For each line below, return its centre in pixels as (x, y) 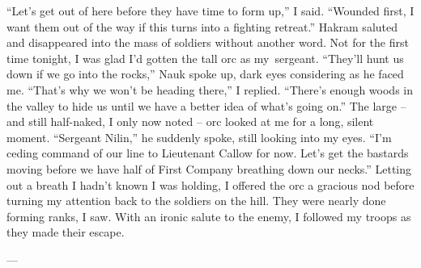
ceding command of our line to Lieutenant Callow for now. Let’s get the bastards (208, 153)
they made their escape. (66, 232)
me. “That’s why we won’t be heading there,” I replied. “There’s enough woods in (210, 89)
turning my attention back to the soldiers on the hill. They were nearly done (196, 201)
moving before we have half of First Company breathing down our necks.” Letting (209, 168)
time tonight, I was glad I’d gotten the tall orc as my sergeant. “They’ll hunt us (205, 58)
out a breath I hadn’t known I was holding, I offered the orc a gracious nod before (210, 184)
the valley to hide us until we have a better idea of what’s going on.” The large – (206, 105)
